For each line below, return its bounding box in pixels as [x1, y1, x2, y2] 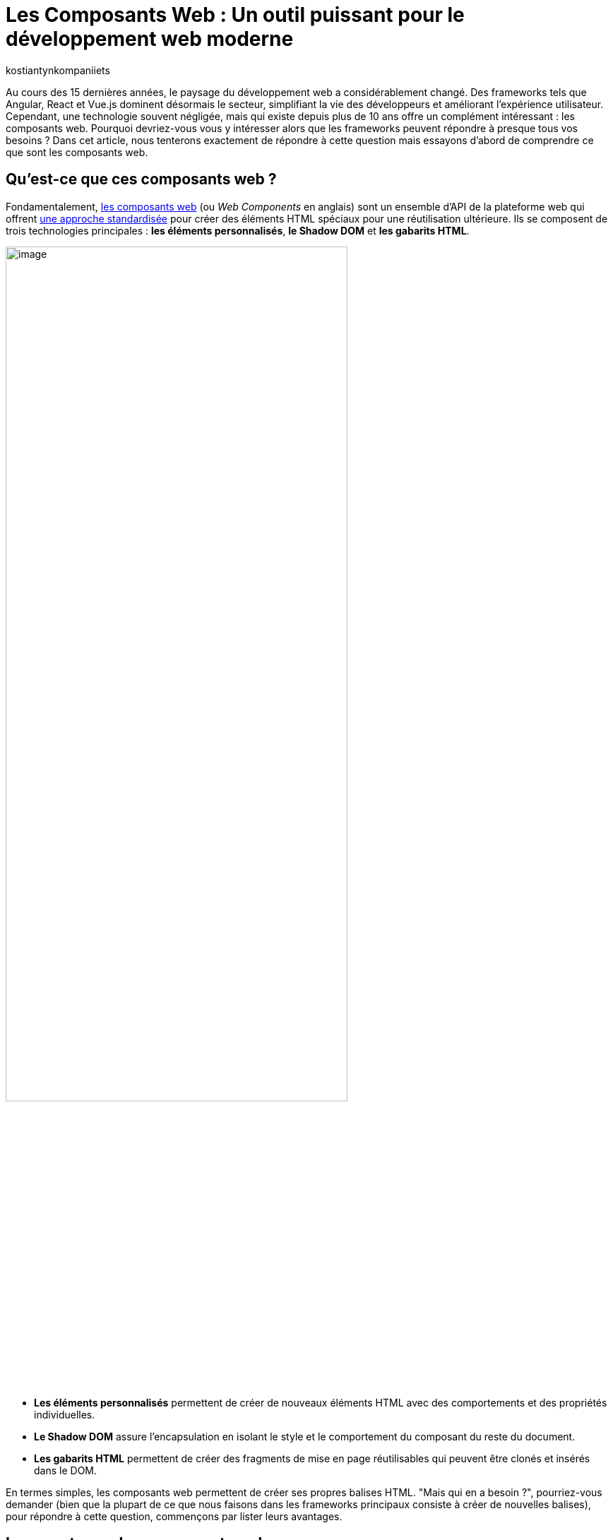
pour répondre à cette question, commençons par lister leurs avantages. [6, 1510, 343, 1522]
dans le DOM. [34, 1464, 97, 1476]
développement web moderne [6, 27, 294, 51]
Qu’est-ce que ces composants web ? [6, 170, 277, 189]
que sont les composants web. [6, 146, 148, 158]
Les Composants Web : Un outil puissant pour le [6, 3, 465, 27]
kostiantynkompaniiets [6, 64, 110, 76]
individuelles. [34, 1408, 95, 1421]
